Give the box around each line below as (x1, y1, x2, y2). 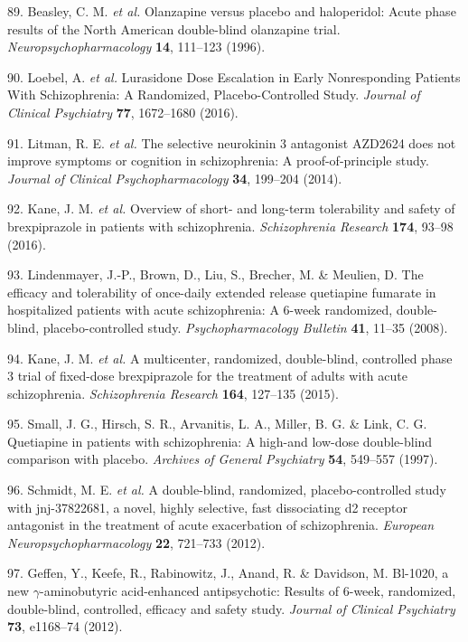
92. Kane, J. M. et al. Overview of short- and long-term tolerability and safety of (7, 199, 455, 218)
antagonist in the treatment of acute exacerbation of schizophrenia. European (7, 515, 435, 534)
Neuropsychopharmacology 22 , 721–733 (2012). (7, 533, 266, 552)
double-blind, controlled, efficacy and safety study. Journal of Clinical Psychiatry (7, 599, 455, 618)
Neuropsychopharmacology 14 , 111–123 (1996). (7, 37, 266, 56)
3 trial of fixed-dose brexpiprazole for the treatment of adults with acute (7, 366, 407, 385)
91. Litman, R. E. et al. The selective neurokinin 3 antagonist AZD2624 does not (7, 133, 456, 152)
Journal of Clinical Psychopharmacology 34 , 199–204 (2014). (7, 168, 342, 187)
